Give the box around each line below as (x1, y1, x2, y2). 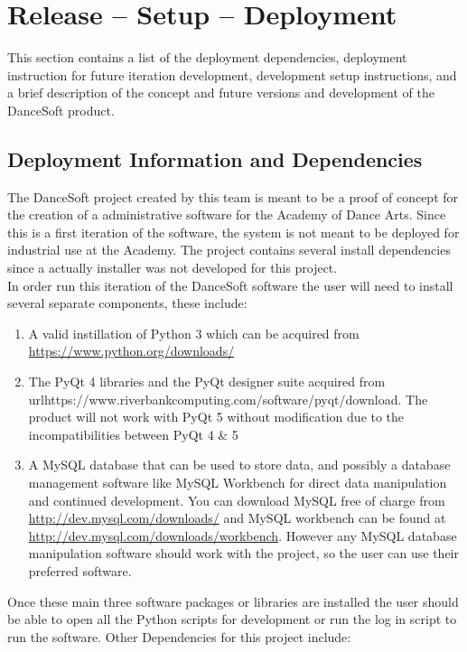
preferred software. (28, 561, 132, 580)
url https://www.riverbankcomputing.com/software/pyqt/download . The (28, 389, 428, 408)
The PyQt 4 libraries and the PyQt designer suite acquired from (28, 372, 386, 391)
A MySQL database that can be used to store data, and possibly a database (28, 455, 451, 474)
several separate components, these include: (7, 293, 248, 312)
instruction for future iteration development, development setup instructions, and (7, 65, 457, 84)
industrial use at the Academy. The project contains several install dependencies (7, 240, 451, 259)
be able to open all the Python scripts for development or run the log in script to (7, 610, 457, 629)
